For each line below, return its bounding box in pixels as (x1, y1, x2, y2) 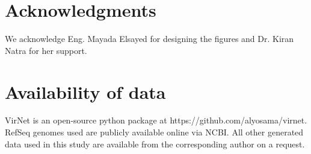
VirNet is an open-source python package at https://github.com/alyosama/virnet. (5, 114, 307, 126)
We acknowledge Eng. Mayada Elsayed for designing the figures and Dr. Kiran (5, 32, 294, 45)
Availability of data (5, 79, 166, 104)
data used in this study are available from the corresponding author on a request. (5, 137, 305, 150)
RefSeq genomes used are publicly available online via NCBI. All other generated (5, 126, 304, 138)
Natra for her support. (5, 44, 87, 56)
